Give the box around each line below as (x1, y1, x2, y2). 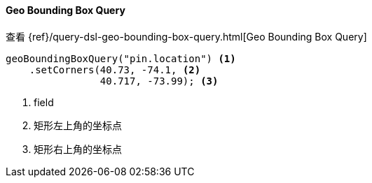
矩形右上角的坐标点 (34, 142, 122, 155)
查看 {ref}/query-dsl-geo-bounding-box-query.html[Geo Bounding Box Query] (6, 30, 367, 43)
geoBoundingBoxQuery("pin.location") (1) (6, 52, 236, 64)
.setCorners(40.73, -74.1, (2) (29, 64, 201, 75)
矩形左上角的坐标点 (34, 119, 122, 131)
